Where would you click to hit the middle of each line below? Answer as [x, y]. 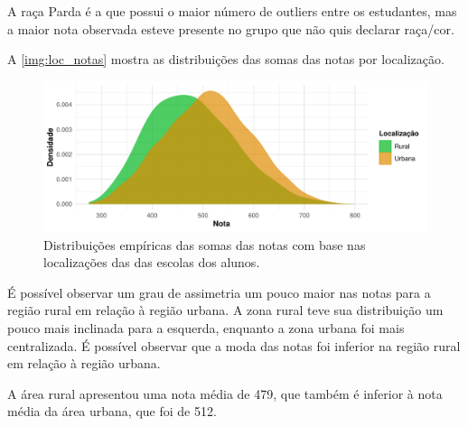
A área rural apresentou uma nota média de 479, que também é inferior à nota [225, 393]
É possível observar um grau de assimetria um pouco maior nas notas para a [219, 292]
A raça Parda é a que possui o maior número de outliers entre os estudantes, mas [232, 11]
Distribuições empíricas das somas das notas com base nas [205, 244]
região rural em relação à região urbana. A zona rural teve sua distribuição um [225, 310]
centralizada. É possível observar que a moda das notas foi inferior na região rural [234, 345]
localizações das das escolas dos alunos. [152, 262]
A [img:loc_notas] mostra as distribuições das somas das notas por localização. [226, 59]
